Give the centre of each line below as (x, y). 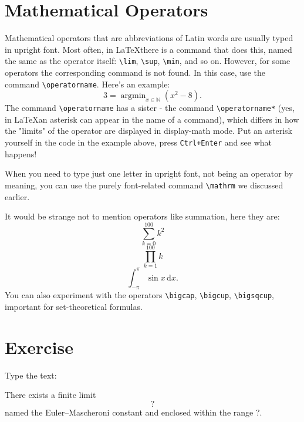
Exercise (39, 347)
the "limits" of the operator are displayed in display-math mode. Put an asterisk (148, 131)
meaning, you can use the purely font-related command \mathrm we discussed (144, 185)
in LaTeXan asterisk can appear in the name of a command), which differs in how (152, 119)
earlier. (17, 196)
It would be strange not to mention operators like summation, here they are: (142, 216)
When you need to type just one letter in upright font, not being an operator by (149, 173)
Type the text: (31, 375)
